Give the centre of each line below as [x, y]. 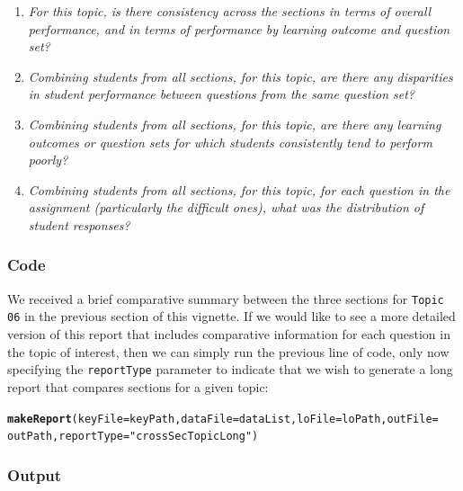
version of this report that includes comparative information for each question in [229, 334]
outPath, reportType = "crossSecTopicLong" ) [133, 437]
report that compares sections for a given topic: [138, 386]
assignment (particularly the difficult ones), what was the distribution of [226, 207]
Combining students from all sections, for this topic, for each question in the [239, 189]
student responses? [79, 224]
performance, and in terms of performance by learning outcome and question [239, 28]
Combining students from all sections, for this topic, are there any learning [235, 124]
